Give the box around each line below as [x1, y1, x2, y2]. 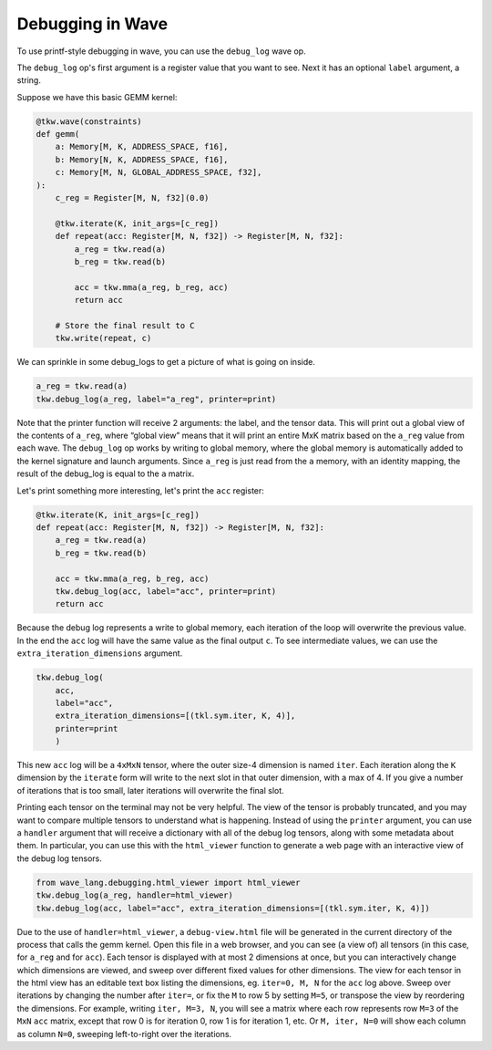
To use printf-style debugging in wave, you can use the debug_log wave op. [16, 46, 306, 57]
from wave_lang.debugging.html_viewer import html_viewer [36, 877, 301, 888]
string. [16, 75, 41, 86]
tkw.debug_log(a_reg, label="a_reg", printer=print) [36, 393, 277, 404]
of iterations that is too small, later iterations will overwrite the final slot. [16, 785, 284, 795]
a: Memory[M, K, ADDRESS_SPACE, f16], [55, 141, 229, 152]
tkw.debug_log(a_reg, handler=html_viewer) [36, 890, 234, 900]
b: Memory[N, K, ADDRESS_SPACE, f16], [55, 154, 229, 164]
